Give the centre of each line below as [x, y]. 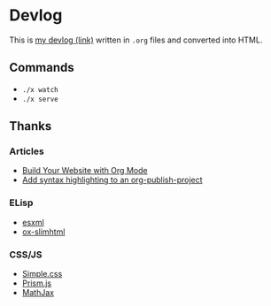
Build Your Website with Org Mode [85, 171]
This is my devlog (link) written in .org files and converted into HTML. [136, 40]
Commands [42, 68]
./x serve [40, 99]
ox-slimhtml [43, 232]
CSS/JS [26, 255]
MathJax [38, 293]
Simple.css [42, 274]
